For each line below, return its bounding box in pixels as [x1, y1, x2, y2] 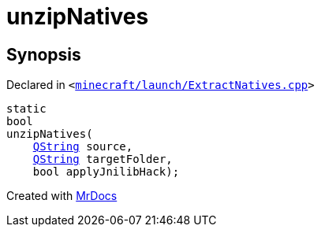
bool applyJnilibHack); [32, 165, 180, 179]
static [6, 102, 47, 116]
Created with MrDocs [6, 189, 118, 203]
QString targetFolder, [32, 153, 173, 166]
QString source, [32, 140, 133, 153]
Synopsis [6, 44, 81, 65]
